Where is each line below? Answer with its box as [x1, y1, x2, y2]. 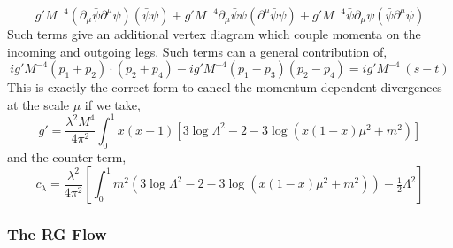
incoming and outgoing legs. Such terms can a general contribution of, [7, 42, 388, 60]
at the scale [7, 95, 70, 113]
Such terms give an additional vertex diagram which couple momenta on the [7, 25, 421, 43]
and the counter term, [7, 147, 127, 166]
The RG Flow [7, 223, 107, 245]
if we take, [84, 95, 141, 113]
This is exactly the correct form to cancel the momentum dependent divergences [7, 78, 442, 97]
